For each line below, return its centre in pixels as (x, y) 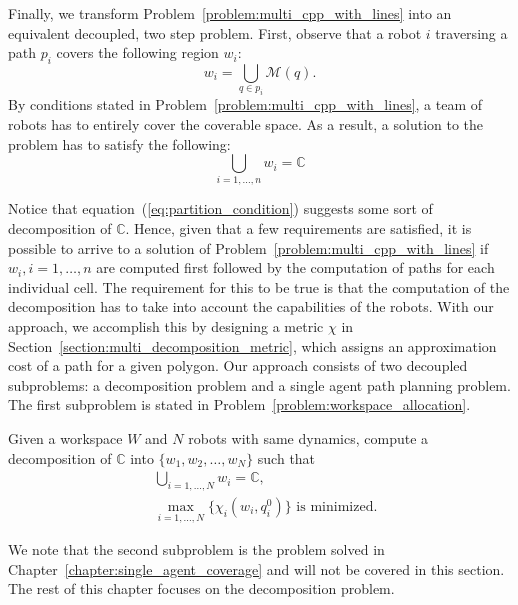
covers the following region (137, 52)
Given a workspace (65, 437)
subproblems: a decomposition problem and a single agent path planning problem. (259, 384)
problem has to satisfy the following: (119, 143)
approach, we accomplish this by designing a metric (166, 326)
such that (286, 457)
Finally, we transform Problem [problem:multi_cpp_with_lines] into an (230, 13)
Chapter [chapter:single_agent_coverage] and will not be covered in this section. (256, 568)
